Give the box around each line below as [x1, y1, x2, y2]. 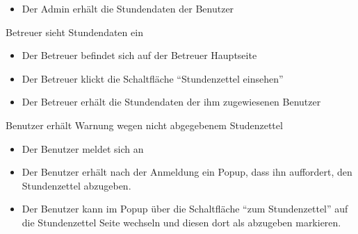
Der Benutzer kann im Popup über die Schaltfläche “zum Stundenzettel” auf [22, 201, 348, 216]
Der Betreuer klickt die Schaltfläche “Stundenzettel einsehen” [22, 71, 284, 85]
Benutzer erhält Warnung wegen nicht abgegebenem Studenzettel [6, 117, 283, 132]
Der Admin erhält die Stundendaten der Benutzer [22, 1, 234, 15]
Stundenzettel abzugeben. [22, 178, 131, 192]
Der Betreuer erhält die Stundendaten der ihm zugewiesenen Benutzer [22, 94, 321, 109]
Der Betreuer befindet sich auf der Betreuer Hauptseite [22, 48, 257, 62]
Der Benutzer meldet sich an [22, 141, 144, 156]
